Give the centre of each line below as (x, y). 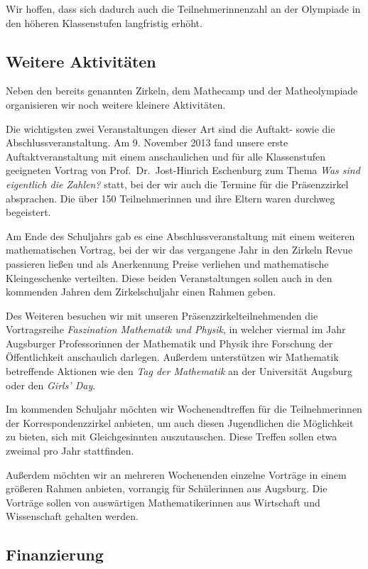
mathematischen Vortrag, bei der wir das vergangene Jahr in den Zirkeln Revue (179, 250)
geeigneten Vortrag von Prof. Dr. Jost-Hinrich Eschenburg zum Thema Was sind (183, 170)
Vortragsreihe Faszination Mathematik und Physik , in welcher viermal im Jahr (176, 329)
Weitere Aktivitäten (81, 61)
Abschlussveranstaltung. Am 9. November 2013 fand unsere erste (147, 142)
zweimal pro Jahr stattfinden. (70, 451)
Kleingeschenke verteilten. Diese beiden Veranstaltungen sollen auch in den (169, 277)
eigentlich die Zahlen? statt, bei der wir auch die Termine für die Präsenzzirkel (177, 184)
